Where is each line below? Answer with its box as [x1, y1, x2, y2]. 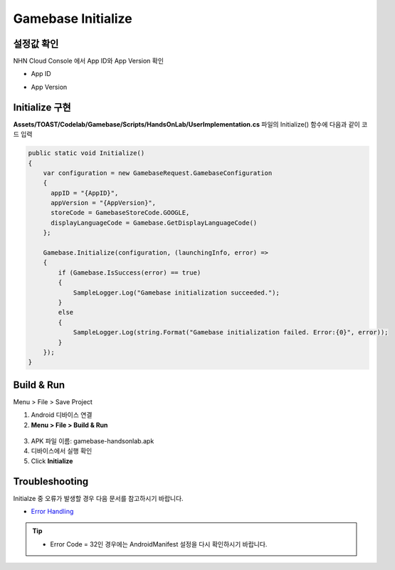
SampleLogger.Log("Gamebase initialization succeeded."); [73, 288, 280, 297]
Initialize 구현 [13, 101, 71, 113]
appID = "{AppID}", [51, 189, 119, 197]
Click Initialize [31, 456, 73, 465]
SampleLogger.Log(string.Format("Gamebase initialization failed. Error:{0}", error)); [73, 328, 389, 337]
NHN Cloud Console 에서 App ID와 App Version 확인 [13, 57, 164, 65]
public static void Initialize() [28, 149, 145, 157]
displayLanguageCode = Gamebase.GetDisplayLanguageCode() [51, 218, 258, 227]
